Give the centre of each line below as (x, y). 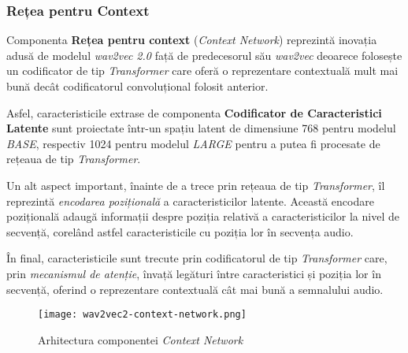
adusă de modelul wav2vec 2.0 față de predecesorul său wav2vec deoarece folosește (204, 55)
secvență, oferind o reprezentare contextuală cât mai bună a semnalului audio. (195, 289)
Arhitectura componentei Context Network (141, 339)
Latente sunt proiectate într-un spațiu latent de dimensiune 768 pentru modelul (201, 128)
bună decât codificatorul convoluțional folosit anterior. (137, 86)
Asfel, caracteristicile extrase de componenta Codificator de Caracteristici (194, 112)
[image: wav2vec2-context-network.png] (142, 315)
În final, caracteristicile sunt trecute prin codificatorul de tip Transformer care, (197, 258)
